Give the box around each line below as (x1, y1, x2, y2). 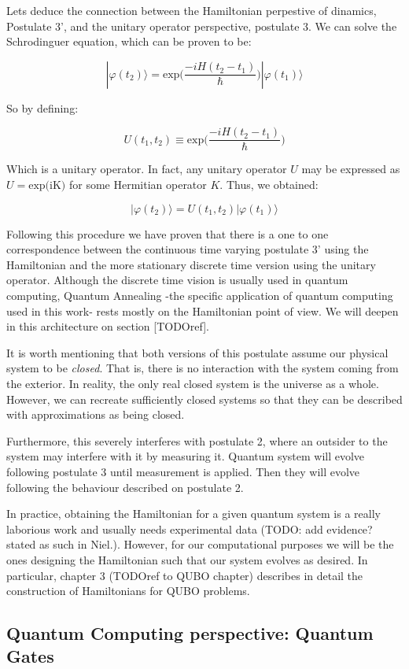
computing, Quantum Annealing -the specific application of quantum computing (6, 287, 393, 303)
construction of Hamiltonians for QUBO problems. (6, 582, 250, 599)
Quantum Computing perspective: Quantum (6, 621, 374, 645)
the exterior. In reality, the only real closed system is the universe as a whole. (6, 375, 379, 391)
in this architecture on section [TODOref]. (6, 318, 209, 334)
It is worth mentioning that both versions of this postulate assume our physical (6, 344, 389, 360)
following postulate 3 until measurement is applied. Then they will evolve (6, 463, 360, 479)
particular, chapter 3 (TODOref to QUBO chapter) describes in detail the (6, 567, 363, 583)
